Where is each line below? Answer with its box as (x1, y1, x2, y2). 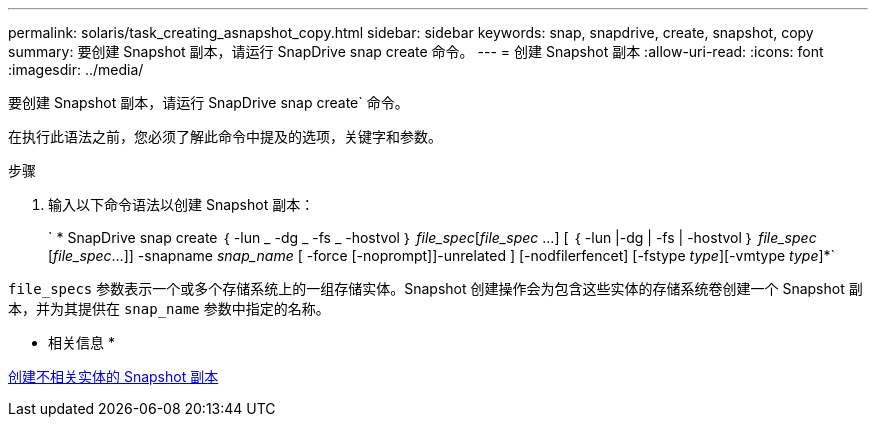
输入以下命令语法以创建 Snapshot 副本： (48, 196, 315, 213)
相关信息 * (48, 334, 115, 351)
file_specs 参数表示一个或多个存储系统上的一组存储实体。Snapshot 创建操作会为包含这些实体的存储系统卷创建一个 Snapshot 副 (8, 280, 863, 297)
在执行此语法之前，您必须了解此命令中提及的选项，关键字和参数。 (8, 128, 442, 145)
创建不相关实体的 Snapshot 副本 (8, 368, 219, 385)
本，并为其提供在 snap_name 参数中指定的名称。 (8, 300, 330, 317)
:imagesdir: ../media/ (8, 61, 144, 78)
